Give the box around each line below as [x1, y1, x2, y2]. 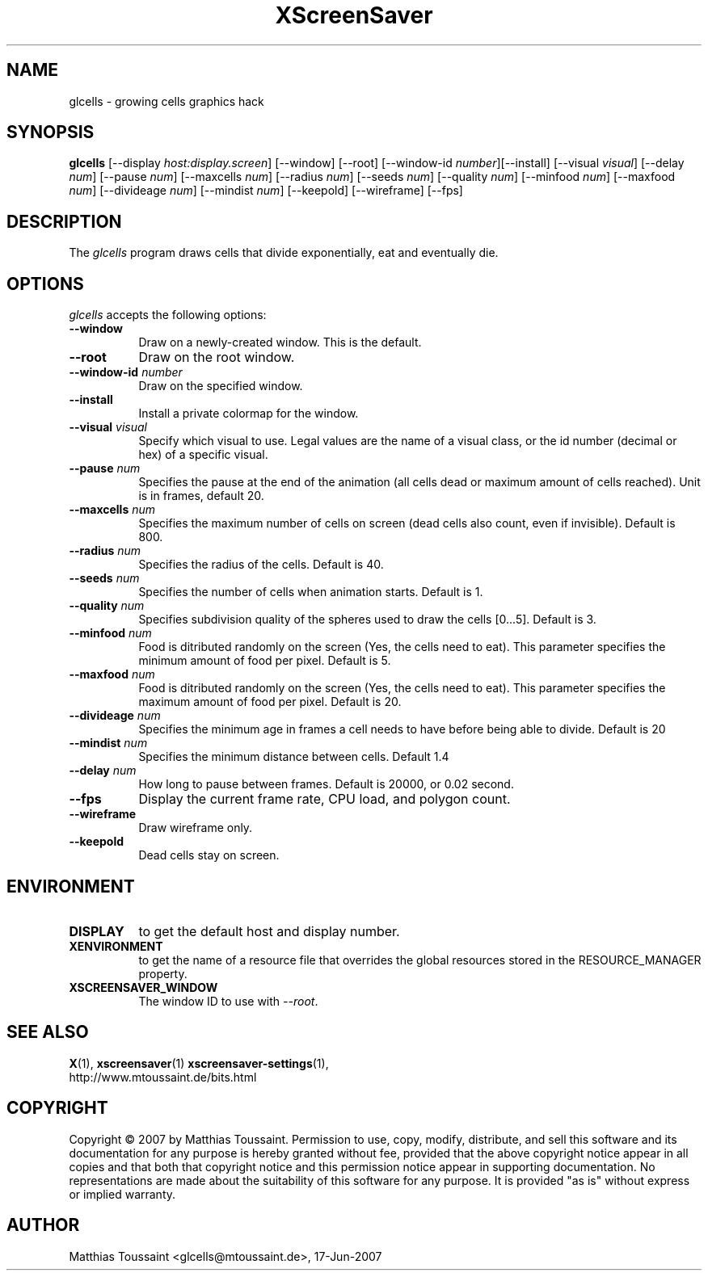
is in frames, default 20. [138, 489, 264, 503]
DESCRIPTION [6, 211, 122, 232]
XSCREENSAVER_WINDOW [69, 980, 218, 994]
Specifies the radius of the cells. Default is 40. [138, 557, 384, 572]
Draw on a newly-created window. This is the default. [138, 335, 422, 350]
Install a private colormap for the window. [138, 406, 359, 421]
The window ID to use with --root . [138, 993, 318, 1008]
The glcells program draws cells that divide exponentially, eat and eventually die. [69, 246, 499, 260]
